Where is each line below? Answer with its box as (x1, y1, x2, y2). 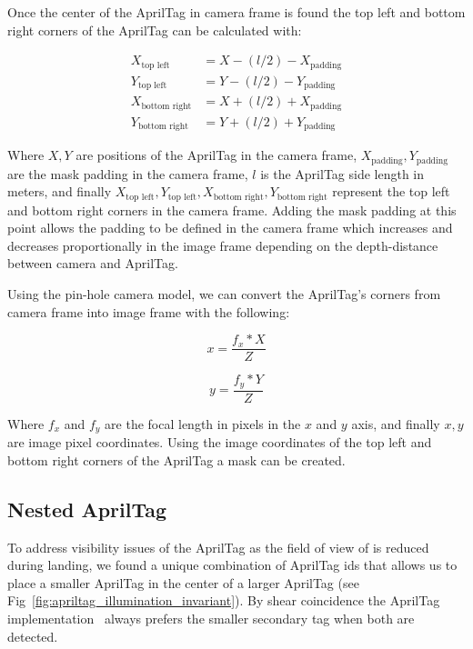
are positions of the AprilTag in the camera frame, (75, 145, 357, 165)
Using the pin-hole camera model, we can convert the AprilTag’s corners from (7, 285, 441, 303)
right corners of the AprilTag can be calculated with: (7, 20, 302, 39)
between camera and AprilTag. (7, 254, 178, 273)
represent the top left (332, 182, 450, 201)
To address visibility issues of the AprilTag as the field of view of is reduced (7, 537, 429, 556)
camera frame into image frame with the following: (7, 302, 290, 321)
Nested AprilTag (7, 494, 167, 523)
